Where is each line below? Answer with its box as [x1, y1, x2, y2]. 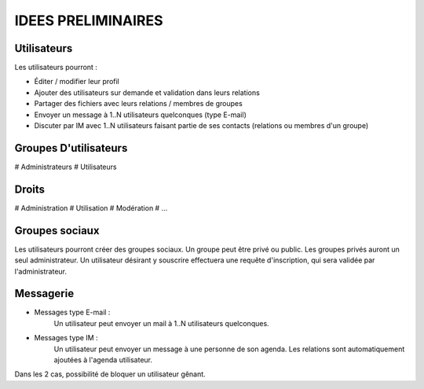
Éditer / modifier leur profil [34, 77, 119, 86]
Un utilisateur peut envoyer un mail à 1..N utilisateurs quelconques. [53, 318, 270, 328]
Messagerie [14, 287, 75, 300]
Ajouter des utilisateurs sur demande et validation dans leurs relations [34, 87, 261, 97]
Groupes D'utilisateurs [14, 141, 128, 155]
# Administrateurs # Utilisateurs [14, 162, 117, 171]
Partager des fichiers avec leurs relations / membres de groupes [34, 99, 243, 108]
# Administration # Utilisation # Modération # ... [14, 203, 168, 212]
